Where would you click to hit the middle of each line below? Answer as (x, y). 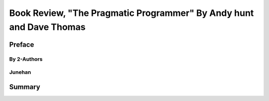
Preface (22, 45)
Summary (25, 87)
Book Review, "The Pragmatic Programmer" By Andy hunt (132, 13)
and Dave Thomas (47, 27)
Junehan (20, 72)
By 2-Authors (26, 59)
